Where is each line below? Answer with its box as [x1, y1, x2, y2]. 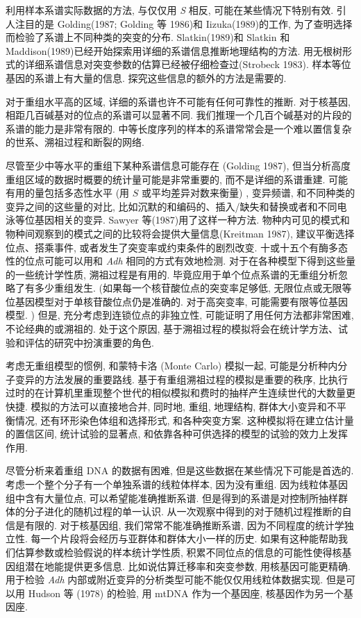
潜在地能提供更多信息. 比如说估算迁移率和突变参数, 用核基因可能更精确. [24, 558, 351, 573]
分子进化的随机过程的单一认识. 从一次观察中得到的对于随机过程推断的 [24, 504, 342, 519]
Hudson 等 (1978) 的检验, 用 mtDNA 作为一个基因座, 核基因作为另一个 [28, 585, 344, 600]
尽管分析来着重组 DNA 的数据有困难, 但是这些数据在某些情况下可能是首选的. [6, 463, 354, 478]
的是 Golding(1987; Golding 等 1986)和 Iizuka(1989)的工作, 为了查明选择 [34, 16, 353, 31]
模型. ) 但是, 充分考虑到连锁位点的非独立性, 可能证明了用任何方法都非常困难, [6, 308, 354, 322]
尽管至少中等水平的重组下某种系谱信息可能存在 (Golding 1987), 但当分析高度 [6, 158, 351, 172]
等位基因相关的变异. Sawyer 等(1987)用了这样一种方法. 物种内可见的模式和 [15, 212, 350, 227]
